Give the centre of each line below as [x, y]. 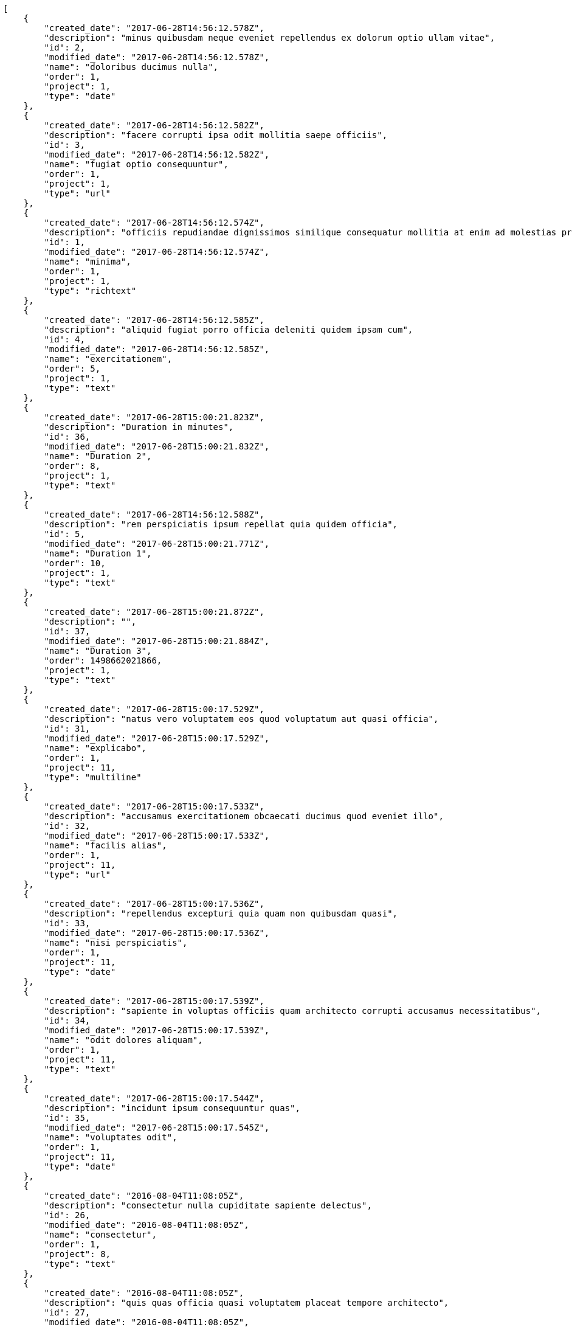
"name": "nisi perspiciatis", [116, 943]
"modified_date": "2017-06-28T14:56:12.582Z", [157, 154]
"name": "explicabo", [95, 748]
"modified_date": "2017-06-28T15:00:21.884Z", [157, 641]
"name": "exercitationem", [108, 359]
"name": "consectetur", [100, 1235]
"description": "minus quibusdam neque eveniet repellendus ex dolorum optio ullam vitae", [270, 38]
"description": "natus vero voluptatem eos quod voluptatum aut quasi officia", [241, 719]
